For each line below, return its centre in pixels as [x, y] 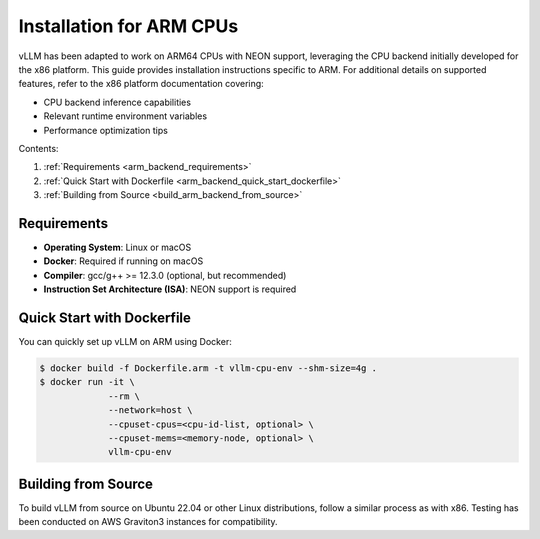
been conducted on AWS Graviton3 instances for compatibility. [148, 522]
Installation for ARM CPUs [128, 26]
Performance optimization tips [106, 130]
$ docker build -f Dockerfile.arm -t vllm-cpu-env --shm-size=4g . [208, 368]
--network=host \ [151, 410]
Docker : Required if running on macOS [123, 261]
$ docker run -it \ [87, 382]
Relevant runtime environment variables [125, 116]
